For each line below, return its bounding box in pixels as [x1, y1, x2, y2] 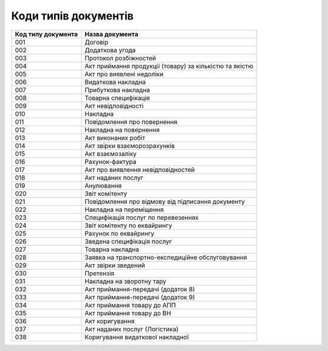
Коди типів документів [11, 9, 134, 22]
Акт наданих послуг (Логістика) [84, 325, 179, 333]
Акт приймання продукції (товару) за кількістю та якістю [84, 61, 253, 70]
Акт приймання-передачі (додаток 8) [84, 285, 196, 293]
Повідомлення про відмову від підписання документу [84, 197, 245, 206]
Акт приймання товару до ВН [84, 308, 171, 317]
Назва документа [84, 30, 138, 38]
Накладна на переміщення [84, 205, 164, 214]
